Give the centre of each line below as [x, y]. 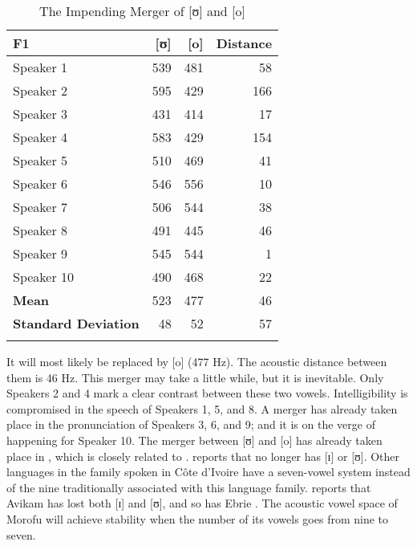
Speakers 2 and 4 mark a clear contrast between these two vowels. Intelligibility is [207, 393]
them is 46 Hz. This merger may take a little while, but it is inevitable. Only [195, 377]
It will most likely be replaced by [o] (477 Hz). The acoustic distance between [197, 361]
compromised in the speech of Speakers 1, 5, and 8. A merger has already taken [202, 408]
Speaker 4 [40, 137]
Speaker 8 [40, 230]
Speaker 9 [40, 253]
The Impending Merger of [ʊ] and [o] [142, 11]
